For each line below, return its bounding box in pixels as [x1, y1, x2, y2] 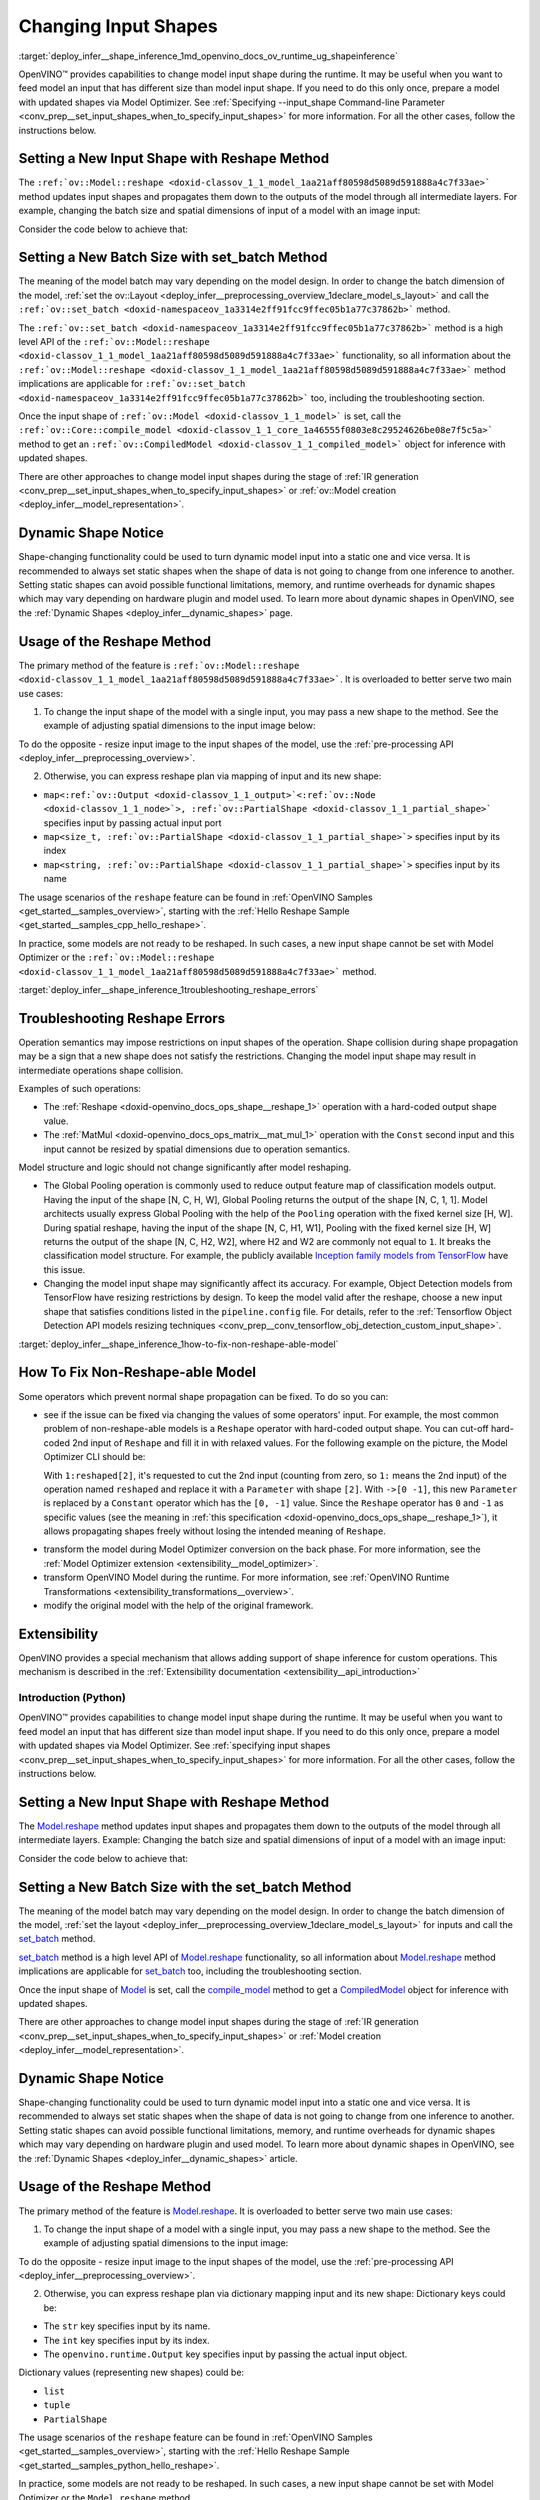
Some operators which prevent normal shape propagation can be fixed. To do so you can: [18, 1390, 389, 1402]
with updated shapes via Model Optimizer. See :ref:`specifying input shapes [18, 1740, 331, 1752]
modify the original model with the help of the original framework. [43, 1600, 314, 1612]
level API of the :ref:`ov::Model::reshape [18, 336, 210, 348]
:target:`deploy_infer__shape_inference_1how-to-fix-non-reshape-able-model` [18, 1338, 339, 1350]
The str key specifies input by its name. [43, 2320, 211, 2332]
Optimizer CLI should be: [43, 1451, 146, 1463]
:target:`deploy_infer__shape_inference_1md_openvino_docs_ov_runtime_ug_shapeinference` [18, 50, 399, 62]
